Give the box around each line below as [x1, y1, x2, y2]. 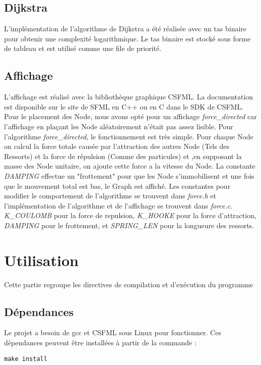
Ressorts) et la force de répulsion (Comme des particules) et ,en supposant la [4, 150, 242, 161]
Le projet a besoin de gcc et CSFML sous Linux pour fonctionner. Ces [4, 327, 221, 338]
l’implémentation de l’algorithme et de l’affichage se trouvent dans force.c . [4, 200, 233, 211]
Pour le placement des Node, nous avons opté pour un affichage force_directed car [4, 111, 257, 122]
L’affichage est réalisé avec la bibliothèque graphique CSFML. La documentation [4, 91, 253, 102]
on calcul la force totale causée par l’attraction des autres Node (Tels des [4, 141, 229, 151]
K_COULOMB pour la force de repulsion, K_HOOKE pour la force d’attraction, [4, 210, 256, 221]
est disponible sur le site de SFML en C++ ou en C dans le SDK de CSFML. [4, 101, 244, 112]
